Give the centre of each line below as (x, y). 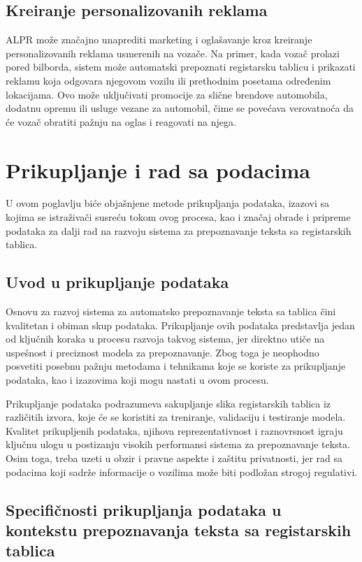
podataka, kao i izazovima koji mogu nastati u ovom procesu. (137, 380)
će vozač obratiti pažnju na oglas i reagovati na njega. (121, 121)
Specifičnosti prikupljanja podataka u (144, 509)
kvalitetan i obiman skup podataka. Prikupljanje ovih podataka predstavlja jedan (180, 325)
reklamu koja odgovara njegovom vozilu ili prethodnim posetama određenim (168, 80)
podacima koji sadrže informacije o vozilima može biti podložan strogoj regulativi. (182, 471)
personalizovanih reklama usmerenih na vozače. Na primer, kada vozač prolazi (173, 53)
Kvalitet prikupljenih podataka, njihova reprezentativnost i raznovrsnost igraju (174, 430)
